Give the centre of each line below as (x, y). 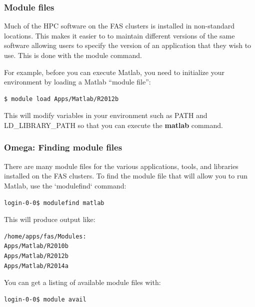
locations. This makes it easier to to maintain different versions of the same (119, 35)
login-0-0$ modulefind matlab (54, 203)
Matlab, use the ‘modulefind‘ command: (65, 185)
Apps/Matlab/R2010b (36, 246)
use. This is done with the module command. (73, 55)
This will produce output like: (50, 219)
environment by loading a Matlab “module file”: (77, 82)
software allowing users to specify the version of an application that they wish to (128, 45)
